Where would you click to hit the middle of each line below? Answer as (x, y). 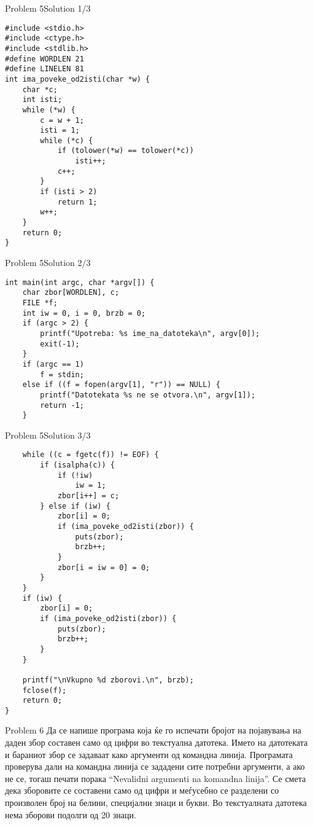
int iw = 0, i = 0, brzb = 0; (84, 313)
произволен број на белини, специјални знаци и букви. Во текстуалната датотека (156, 803)
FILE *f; (40, 303)
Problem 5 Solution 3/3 (48, 435)
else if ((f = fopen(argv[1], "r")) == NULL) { (121, 385)
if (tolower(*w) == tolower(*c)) (126, 151)
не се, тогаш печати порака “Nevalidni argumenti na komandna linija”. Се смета (156, 778)
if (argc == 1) (53, 364)
